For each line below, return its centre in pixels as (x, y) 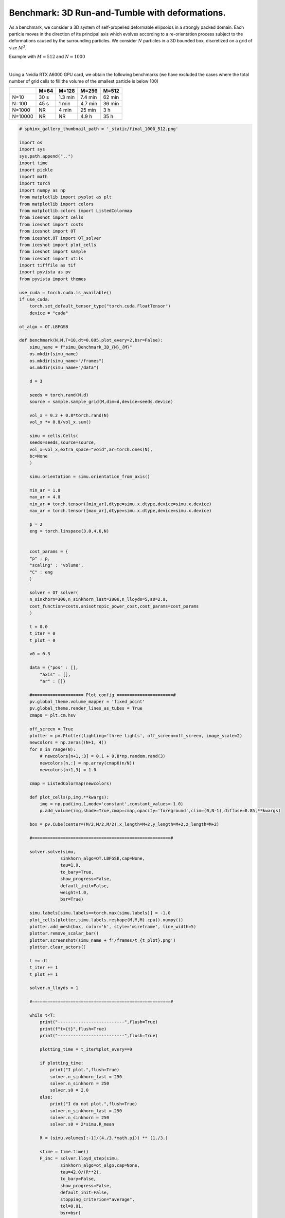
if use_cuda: (35, 299)
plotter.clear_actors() (58, 947)
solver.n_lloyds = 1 (54, 988)
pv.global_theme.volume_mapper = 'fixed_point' (87, 702)
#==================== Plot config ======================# (103, 695)
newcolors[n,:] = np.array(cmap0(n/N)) (87, 763)
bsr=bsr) (71, 1213)
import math (34, 177)
